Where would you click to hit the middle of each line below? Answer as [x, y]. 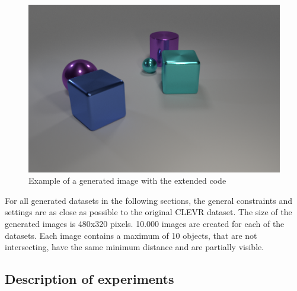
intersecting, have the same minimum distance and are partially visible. [135, 247]
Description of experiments [90, 279]
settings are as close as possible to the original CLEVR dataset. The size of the [148, 212]
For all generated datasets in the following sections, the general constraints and [148, 200]
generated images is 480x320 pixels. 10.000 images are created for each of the [145, 224]
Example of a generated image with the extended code [127, 180]
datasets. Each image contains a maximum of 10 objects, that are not [131, 235]
